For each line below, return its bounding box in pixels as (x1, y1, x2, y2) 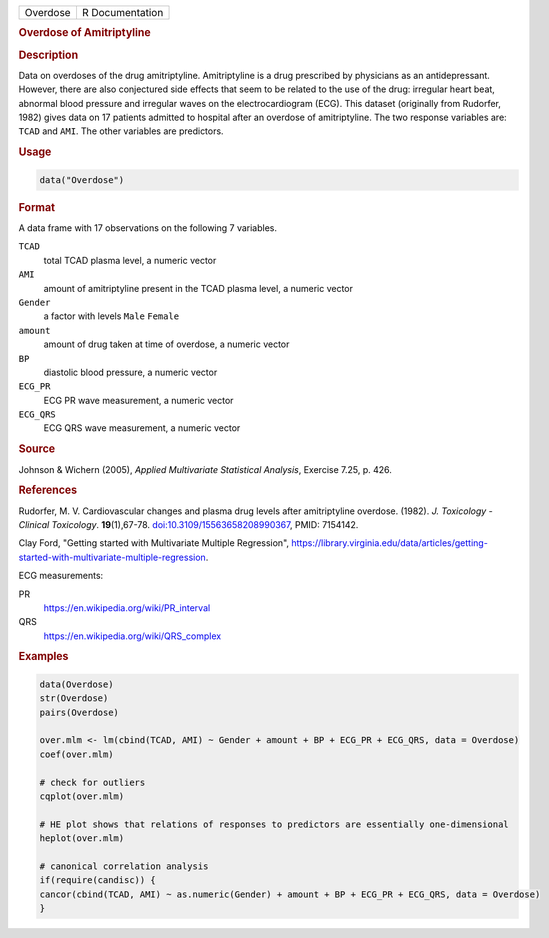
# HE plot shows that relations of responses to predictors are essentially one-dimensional (39, 818, 509, 830)
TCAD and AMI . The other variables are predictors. (18, 125, 224, 137)
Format (18, 200, 55, 214)
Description (18, 48, 79, 62)
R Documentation (81, 6, 164, 19)
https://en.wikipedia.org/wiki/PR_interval (43, 601, 211, 614)
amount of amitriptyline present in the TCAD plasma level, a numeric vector (43, 282, 354, 294)
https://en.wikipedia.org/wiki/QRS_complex (43, 630, 222, 642)
